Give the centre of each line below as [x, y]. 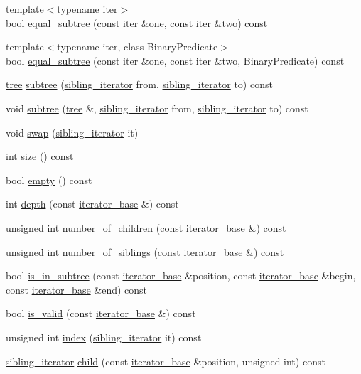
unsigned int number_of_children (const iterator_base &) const [146, 227]
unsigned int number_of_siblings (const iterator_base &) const [145, 251]
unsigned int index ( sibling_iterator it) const [104, 337]
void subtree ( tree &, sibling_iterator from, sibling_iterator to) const [157, 108]
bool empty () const [49, 180]
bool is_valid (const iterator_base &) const [101, 313]
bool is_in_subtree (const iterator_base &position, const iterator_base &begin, [181, 276]
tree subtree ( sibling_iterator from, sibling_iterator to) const [139, 84]
